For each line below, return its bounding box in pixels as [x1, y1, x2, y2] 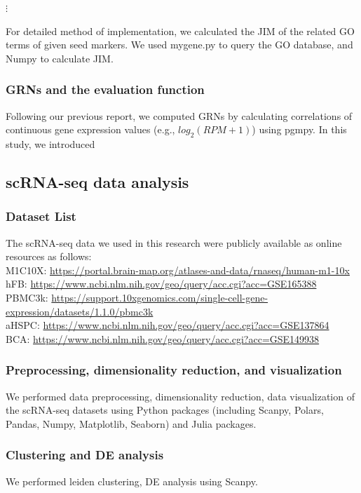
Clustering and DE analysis [6, 446, 164, 464]
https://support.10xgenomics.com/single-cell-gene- [51, 290, 268, 304]
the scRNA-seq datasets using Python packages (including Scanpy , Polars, [6, 403, 324, 417]
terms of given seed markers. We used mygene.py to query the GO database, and [6, 37, 353, 52]
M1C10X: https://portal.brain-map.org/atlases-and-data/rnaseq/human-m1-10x [6, 262, 350, 277]
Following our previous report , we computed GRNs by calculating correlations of [6, 108, 353, 123]
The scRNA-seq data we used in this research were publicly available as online [6, 235, 342, 250]
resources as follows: [6, 249, 92, 264]
